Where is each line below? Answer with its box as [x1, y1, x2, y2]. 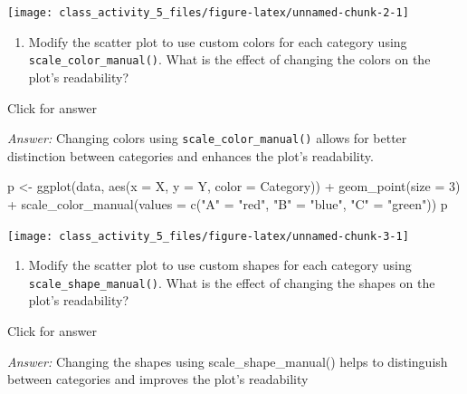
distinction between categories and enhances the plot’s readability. [7, 146, 374, 165]
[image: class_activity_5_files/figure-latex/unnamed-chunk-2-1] [7, 6, 409, 19]
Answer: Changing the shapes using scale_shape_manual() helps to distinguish [7, 351, 448, 370]
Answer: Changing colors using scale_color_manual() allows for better [7, 129, 407, 148]
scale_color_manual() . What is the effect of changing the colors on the [28, 50, 431, 69]
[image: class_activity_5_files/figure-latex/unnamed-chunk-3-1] [7, 229, 409, 243]
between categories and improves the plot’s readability [7, 370, 309, 389]
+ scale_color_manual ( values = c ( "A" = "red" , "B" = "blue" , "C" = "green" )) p [7, 194, 448, 213]
